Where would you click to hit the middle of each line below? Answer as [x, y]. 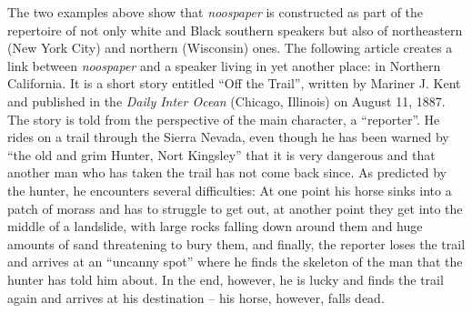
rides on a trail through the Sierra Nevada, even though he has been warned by [228, 137]
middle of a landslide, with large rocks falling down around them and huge [215, 226]
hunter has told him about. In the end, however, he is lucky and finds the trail [226, 279]
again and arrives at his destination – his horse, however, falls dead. [196, 297]
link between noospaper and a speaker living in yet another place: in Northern [224, 65]
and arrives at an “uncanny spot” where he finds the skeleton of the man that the [235, 262]
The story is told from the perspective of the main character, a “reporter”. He [224, 119]
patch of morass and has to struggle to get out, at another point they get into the [235, 208]
